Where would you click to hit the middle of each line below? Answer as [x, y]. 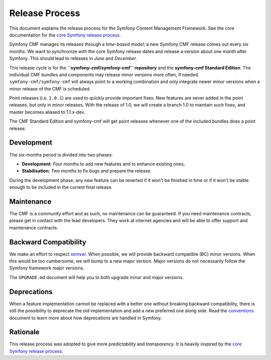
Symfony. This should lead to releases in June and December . [73, 58]
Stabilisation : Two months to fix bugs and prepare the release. [87, 171]
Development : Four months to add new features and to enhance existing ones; [103, 164]
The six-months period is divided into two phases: [61, 155]
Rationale [24, 332]
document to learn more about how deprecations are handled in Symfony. [86, 318]
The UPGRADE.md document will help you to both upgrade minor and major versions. [97, 277]
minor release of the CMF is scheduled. [50, 88]
